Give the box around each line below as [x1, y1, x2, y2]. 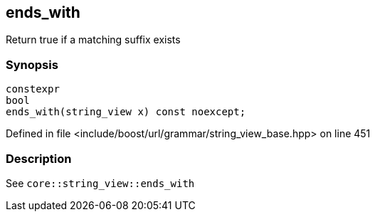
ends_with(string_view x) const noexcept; [6, 106, 246, 118]
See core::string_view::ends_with [6, 176, 195, 189]
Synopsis [6, 57, 58, 72]
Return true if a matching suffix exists [6, 33, 181, 46]
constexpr [6, 83, 60, 95]
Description [6, 151, 72, 166]
